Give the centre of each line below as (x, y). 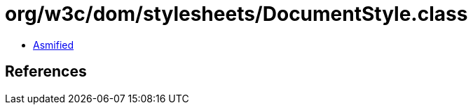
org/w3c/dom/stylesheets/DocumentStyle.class (236, 14)
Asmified (54, 45)
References (46, 72)
